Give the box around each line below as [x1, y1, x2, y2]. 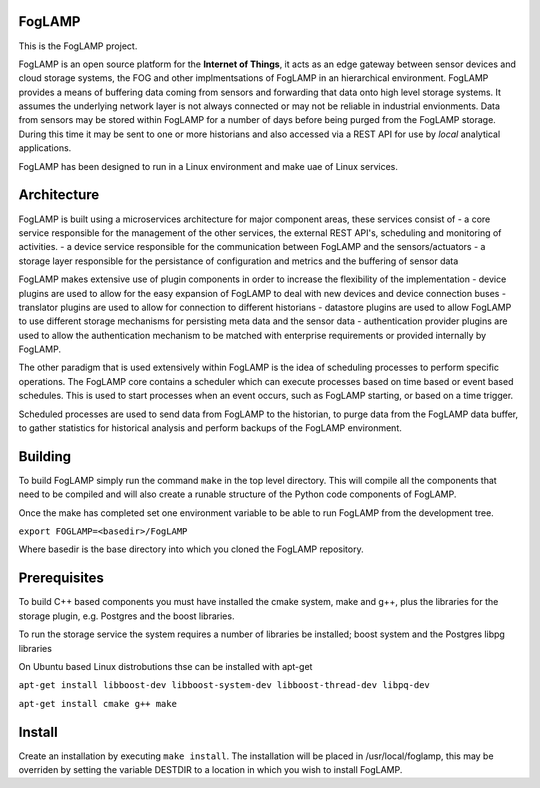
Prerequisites [18, 570, 104, 587]
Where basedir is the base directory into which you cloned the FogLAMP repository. [18, 543, 364, 555]
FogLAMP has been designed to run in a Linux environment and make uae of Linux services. [18, 160, 399, 172]
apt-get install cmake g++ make [18, 698, 177, 709]
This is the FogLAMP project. [18, 40, 138, 52]
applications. [18, 142, 72, 154]
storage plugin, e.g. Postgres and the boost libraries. [18, 610, 235, 622]
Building [18, 448, 72, 465]
